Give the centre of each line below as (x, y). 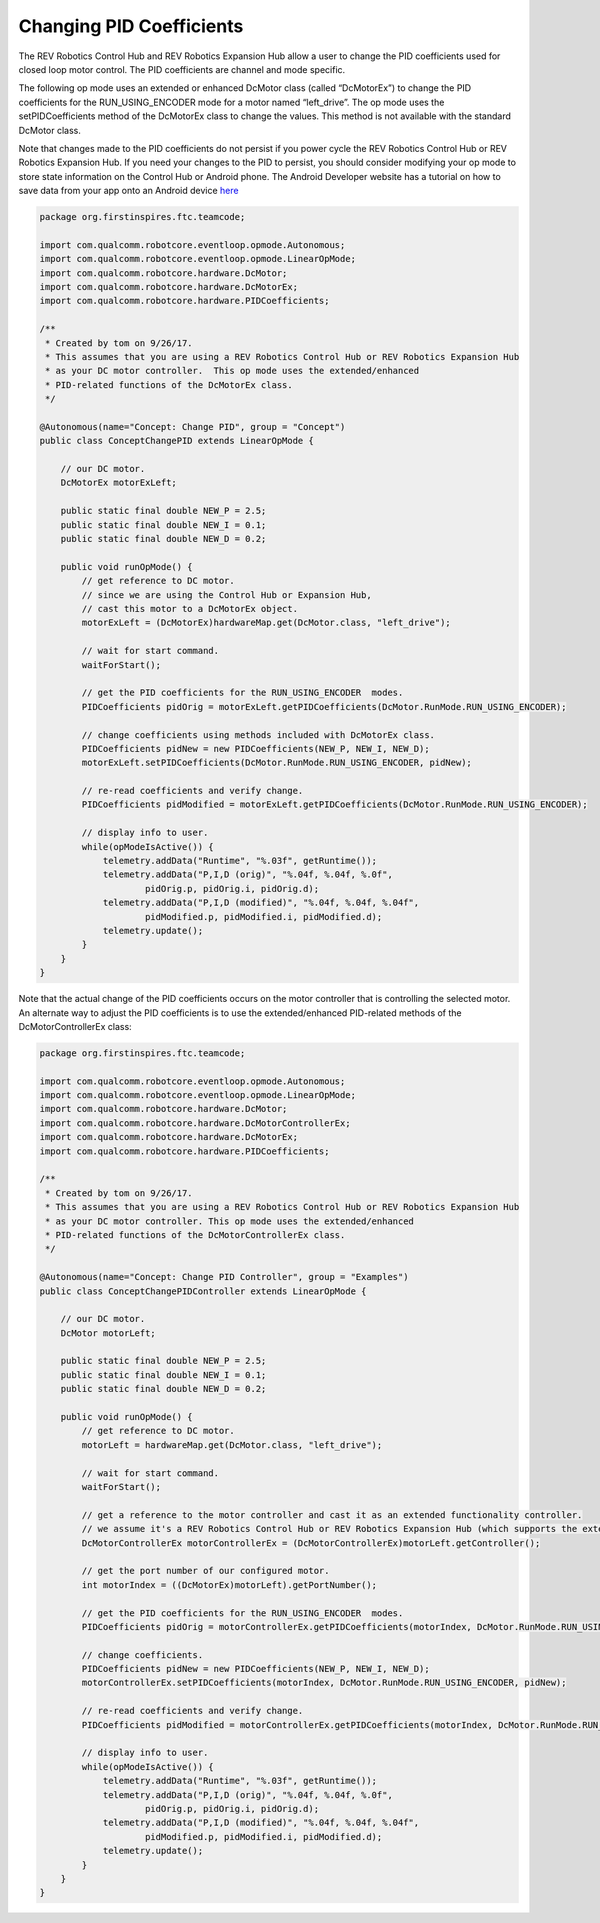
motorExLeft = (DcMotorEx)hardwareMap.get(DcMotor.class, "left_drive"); (266, 623)
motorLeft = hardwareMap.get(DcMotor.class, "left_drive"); (232, 1444)
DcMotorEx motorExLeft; (118, 483)
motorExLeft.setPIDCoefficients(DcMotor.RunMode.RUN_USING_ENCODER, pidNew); (276, 763)
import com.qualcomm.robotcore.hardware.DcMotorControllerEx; (195, 1123)
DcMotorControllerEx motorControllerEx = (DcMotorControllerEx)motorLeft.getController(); (311, 1543)
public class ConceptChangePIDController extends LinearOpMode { (203, 1291)
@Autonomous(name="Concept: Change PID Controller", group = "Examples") (224, 1277)
